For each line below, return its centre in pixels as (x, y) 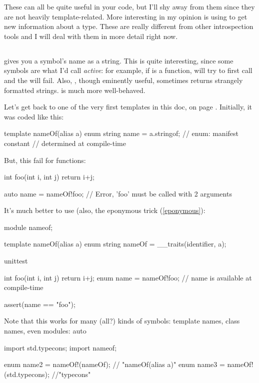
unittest (16, 261)
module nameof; (28, 227)
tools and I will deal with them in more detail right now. (91, 36)
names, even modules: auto (45, 331)
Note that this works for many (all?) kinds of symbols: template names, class (122, 321)
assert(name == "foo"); (40, 304)
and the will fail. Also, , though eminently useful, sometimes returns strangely (123, 80)
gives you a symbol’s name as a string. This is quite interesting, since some (119, 60)
